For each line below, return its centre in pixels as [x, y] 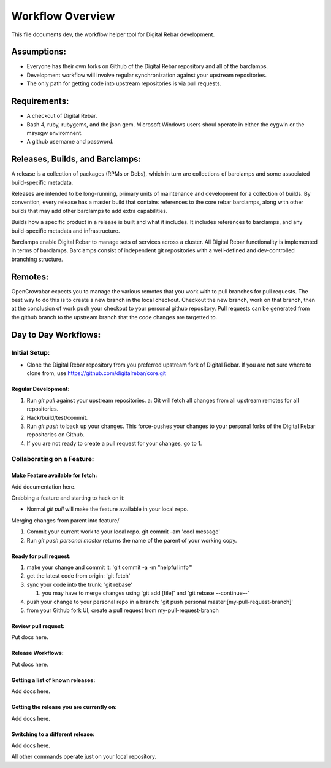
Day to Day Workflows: [56, 335]
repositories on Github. [56, 435]
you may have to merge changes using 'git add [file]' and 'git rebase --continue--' [146, 593]
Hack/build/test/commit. [57, 417]
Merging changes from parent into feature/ [65, 520]
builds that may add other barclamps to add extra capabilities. [89, 211]
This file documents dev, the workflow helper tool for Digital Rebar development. [113, 34]
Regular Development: [40, 389]
